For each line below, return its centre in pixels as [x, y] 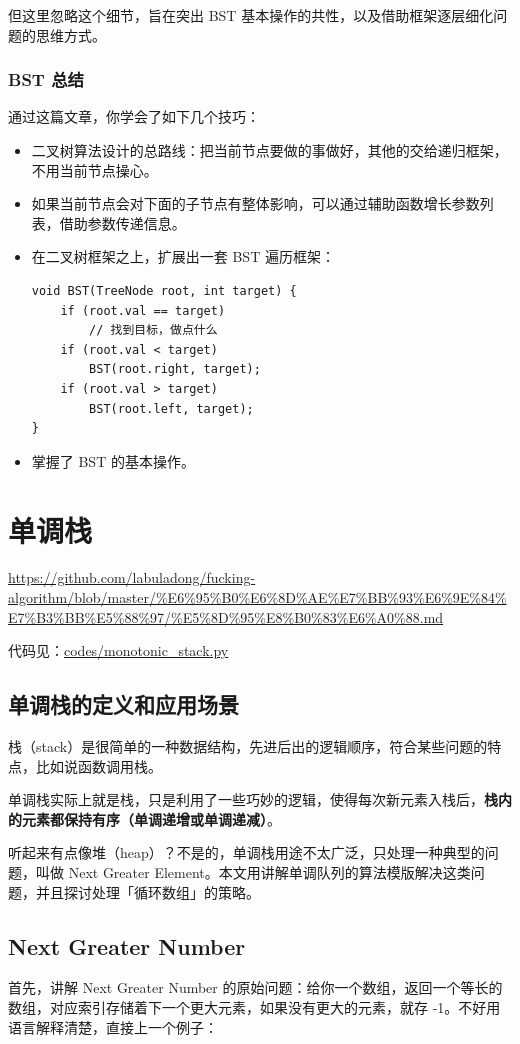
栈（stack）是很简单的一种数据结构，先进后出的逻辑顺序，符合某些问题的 [248, 746]
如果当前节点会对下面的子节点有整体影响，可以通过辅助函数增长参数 [255, 203]
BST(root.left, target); [171, 408]
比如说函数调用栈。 [98, 765]
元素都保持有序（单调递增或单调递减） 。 [151, 818]
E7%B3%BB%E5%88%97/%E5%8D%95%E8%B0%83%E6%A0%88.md [226, 616]
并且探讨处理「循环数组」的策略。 [147, 891]
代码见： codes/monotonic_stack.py [118, 650]
